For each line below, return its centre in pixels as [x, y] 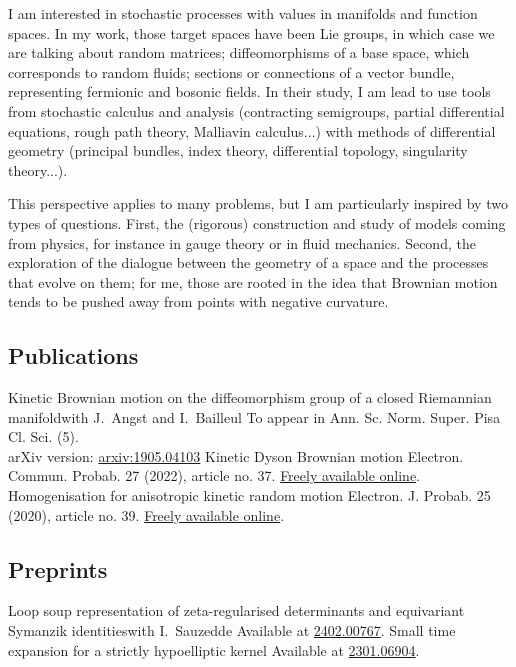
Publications [73, 355]
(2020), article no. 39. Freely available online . [146, 514]
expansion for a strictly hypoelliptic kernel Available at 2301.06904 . [214, 649]
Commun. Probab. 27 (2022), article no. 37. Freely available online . [214, 475]
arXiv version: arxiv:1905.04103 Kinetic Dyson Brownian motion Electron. [236, 455]
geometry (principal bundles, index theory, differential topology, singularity [238, 150]
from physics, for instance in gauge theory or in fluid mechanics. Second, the [242, 242]
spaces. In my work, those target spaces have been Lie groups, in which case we [251, 32]
